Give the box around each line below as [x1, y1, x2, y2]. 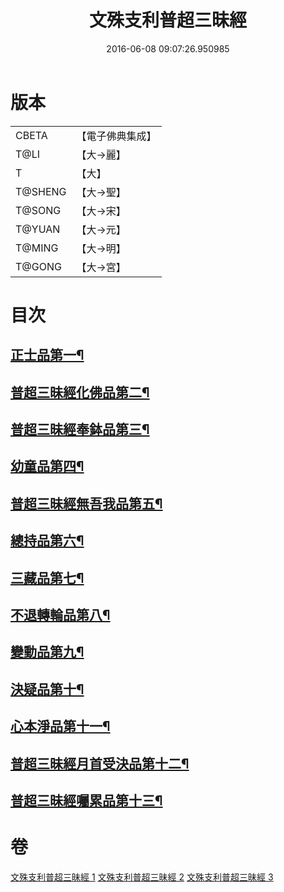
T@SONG [15, 203, 62, 217]
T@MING [15, 241, 59, 255]
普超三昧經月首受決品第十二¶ [10, 755, 190, 772]
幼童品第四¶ [10, 458, 85, 475]
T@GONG [15, 259, 62, 273]
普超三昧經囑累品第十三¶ [10, 792, 163, 809]
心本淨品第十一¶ [10, 718, 111, 735]
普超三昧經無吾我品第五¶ [10, 495, 163, 512]
